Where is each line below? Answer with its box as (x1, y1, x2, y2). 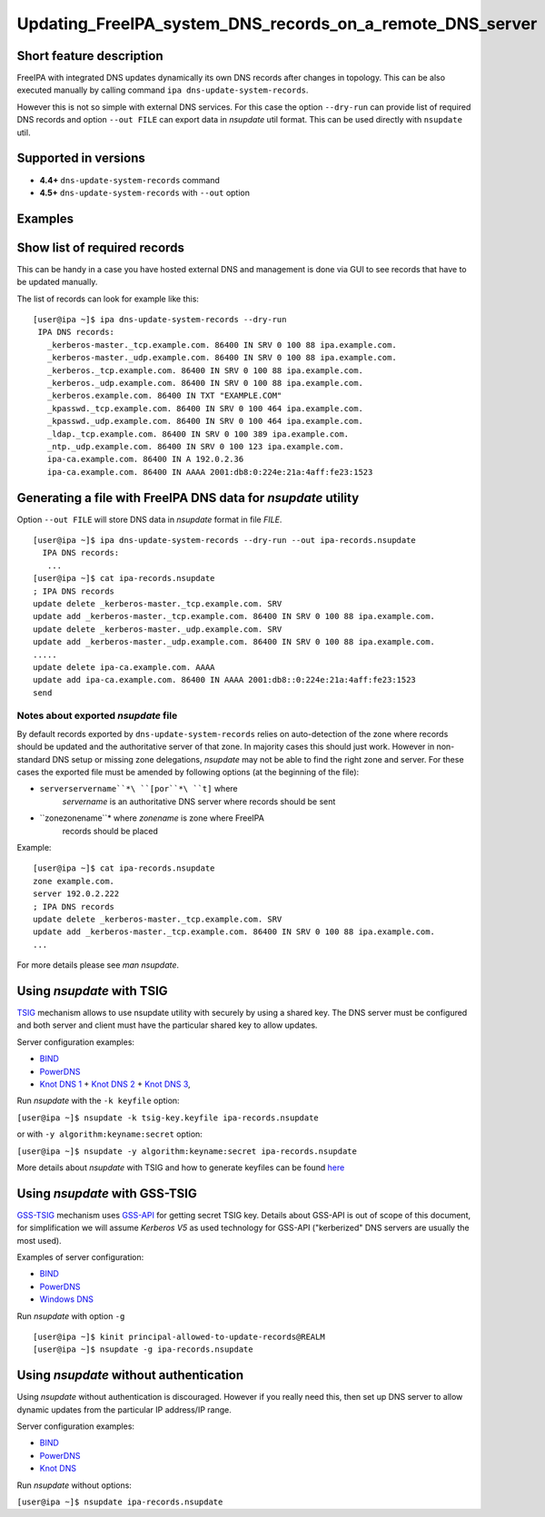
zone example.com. (33, 876, 115, 886)
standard (16, 754, 51, 764)
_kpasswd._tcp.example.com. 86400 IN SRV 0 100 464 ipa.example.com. (46, 403, 363, 413)
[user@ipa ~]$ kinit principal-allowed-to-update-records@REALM (33, 1331, 326, 1342)
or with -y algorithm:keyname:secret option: (16, 1128, 203, 1139)
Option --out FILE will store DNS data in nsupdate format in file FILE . (16, 514, 282, 525)
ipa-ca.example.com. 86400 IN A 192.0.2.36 (46, 454, 244, 465)
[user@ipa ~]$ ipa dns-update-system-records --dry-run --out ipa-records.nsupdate (33, 536, 417, 545)
